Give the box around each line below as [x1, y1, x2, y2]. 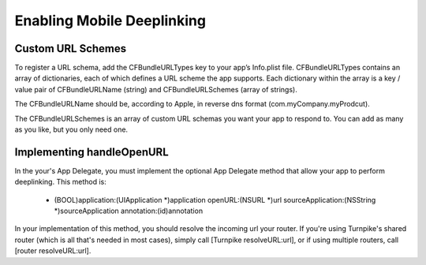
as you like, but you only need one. [14, 125, 129, 134]
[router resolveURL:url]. [14, 246, 92, 256]
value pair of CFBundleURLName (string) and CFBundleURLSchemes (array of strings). [14, 84, 297, 94]
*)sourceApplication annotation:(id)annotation [54, 206, 204, 216]
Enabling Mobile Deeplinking [14, 12, 207, 29]
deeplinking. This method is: [14, 177, 106, 187]
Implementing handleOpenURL [14, 145, 169, 159]
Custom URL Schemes [14, 42, 127, 55]
